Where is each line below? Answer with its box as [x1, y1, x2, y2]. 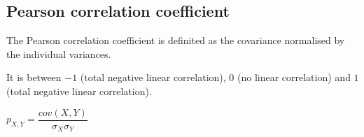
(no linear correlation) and [237, 70, 351, 85]
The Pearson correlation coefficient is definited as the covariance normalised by [6, 33, 345, 48]
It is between [6, 70, 62, 85]
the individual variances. [6, 46, 111, 61]
